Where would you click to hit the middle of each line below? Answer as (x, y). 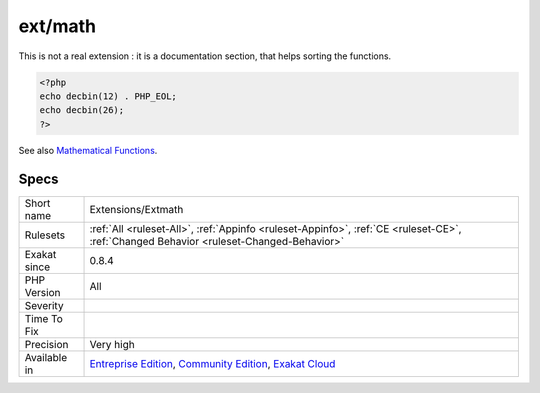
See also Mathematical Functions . (88, 150)
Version (42, 292)
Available (46, 357)
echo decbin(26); (82, 110)
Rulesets (44, 235)
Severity (44, 305)
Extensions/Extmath (136, 209)
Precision (46, 344)
